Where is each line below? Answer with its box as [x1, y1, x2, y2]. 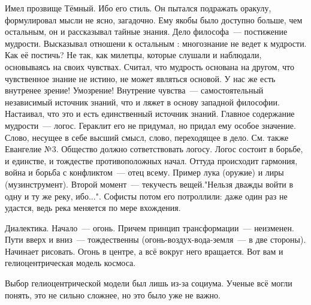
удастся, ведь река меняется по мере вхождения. [5, 201, 181, 214]
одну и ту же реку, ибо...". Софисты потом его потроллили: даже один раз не [5, 189, 288, 202]
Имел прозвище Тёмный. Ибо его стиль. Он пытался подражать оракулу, [5, 2, 271, 14]
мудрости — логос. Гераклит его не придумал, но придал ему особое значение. [5, 119, 296, 131]
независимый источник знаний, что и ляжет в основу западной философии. [5, 95, 280, 108]
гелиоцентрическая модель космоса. [5, 256, 136, 269]
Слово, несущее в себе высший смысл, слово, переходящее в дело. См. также [5, 131, 289, 143]
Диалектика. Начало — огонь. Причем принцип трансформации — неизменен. [5, 221, 294, 234]
